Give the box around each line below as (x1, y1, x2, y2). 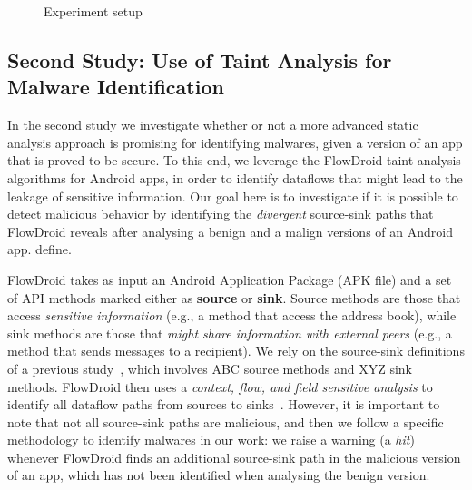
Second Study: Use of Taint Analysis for (7, 45, 392, 73)
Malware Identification (7, 73, 224, 101)
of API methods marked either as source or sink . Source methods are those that (7, 288, 461, 307)
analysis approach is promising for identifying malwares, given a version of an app (7, 132, 463, 152)
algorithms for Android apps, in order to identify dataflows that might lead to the (7, 168, 463, 187)
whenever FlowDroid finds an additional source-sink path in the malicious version (7, 447, 461, 466)
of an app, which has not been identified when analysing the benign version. (7, 465, 430, 485)
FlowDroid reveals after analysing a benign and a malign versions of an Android (7, 221, 453, 240)
